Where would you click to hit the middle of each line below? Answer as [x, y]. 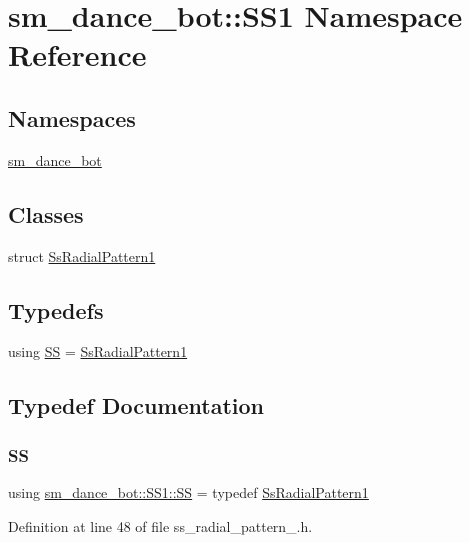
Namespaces [72, 117]
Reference [77, 54]
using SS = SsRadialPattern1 [98, 351]
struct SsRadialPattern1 [82, 255]
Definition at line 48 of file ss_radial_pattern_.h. [160, 525]
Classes [46, 213]
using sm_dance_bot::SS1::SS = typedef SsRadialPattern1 [188, 491]
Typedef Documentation [136, 405]
